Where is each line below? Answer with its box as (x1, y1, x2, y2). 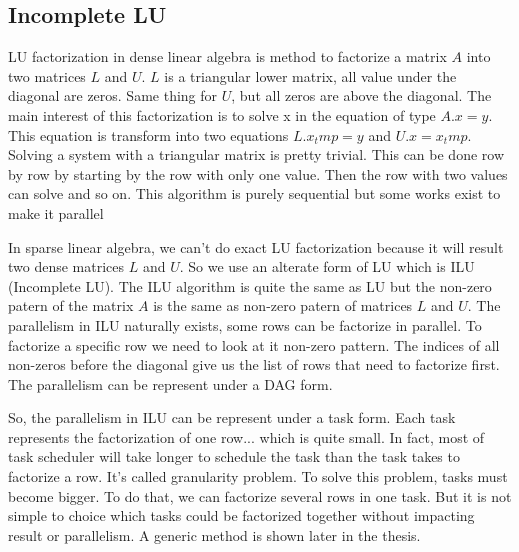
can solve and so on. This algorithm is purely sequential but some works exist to (8, 183, 501, 204)
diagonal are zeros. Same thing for (8, 85, 218, 106)
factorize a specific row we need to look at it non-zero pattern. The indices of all (8, 334, 500, 355)
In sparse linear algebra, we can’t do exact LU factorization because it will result (8, 236, 504, 257)
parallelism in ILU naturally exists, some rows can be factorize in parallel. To (8, 314, 482, 335)
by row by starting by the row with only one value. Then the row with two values (8, 163, 508, 184)
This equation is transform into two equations (8, 124, 289, 145)
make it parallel (8, 202, 104, 223)
